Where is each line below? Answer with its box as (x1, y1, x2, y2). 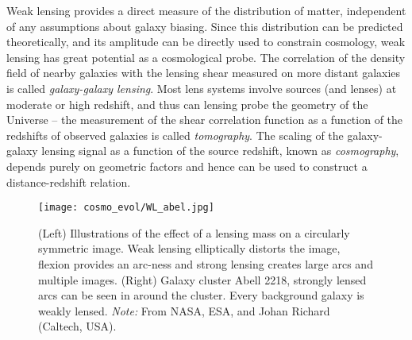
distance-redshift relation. (6, 173, 131, 190)
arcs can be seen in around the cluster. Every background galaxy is (38, 287, 364, 303)
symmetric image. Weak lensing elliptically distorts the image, (38, 240, 341, 257)
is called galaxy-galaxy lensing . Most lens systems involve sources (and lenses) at (6, 79, 397, 96)
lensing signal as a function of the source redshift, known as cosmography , (41, 142, 399, 159)
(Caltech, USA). (38, 318, 117, 334)
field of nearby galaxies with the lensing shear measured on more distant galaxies (6, 64, 401, 81)
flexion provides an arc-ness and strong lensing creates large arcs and (38, 255, 373, 272)
